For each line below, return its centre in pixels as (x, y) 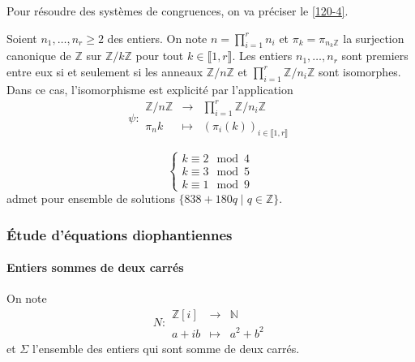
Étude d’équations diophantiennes (120, 234)
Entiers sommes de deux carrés (95, 267)
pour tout (160, 56)
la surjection (374, 38)
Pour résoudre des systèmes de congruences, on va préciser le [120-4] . (178, 11)
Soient (22, 38)
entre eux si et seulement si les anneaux (105, 71)
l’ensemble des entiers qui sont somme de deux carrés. (166, 348)
